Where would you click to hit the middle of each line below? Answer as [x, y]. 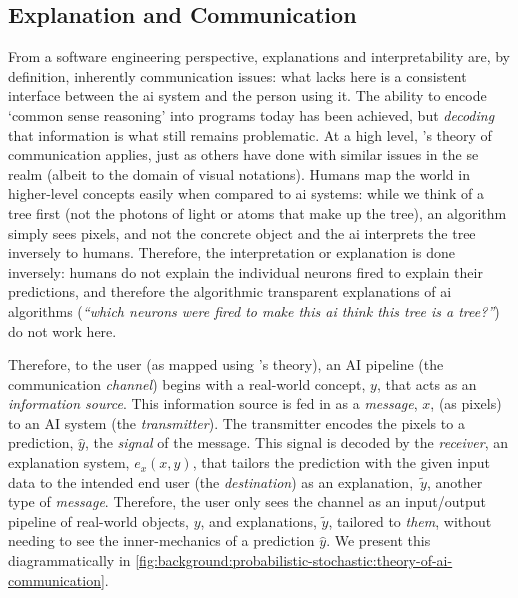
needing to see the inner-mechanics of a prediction [161, 540]
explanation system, [69, 462]
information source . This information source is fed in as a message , [213, 403]
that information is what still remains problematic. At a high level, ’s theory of [250, 134]
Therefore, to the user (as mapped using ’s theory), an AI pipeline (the [226, 364]
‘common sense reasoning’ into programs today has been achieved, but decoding [251, 114]
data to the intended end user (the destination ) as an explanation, [211, 481]
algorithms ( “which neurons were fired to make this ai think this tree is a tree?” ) [254, 310]
